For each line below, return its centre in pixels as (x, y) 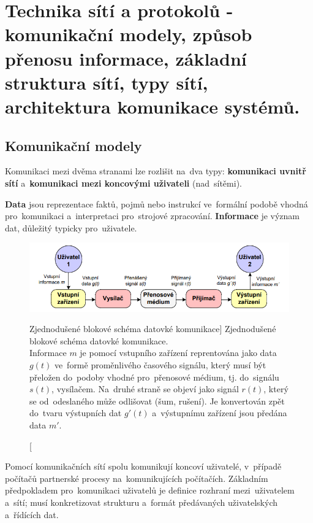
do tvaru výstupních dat (76, 413)
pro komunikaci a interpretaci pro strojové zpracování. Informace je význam (153, 216)
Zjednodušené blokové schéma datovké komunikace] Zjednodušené (153, 329)
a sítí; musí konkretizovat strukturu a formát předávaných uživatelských (141, 502)
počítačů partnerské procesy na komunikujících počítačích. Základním (137, 478)
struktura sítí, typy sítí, (107, 82)
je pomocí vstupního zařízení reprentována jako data (178, 353)
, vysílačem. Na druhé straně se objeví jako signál (145, 389)
